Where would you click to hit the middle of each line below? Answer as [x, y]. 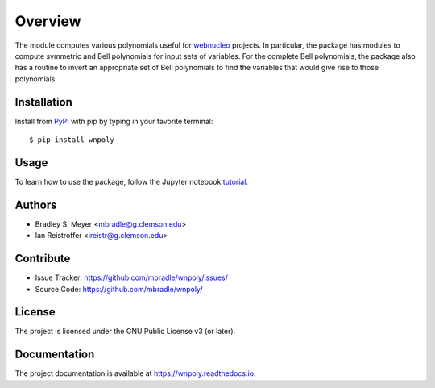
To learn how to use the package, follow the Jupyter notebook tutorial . [132, 181]
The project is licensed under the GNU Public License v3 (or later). [125, 332]
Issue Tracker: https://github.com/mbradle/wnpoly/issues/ [132, 277]
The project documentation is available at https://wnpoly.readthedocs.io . [135, 373]
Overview [48, 21]
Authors [36, 204]
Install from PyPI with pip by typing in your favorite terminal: [114, 121]
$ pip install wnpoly [72, 140]
